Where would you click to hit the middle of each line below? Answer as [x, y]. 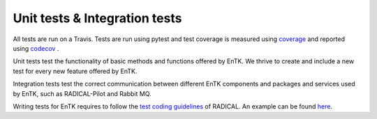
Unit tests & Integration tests [97, 18]
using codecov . [36, 48]
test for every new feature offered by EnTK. [75, 71]
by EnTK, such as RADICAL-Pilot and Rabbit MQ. [82, 93]
